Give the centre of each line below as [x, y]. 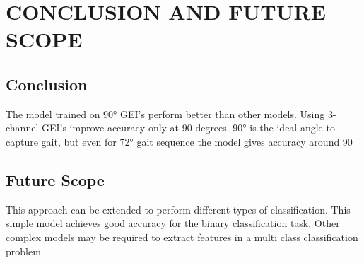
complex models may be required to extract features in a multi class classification [182, 236]
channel [22, 128]
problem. [25, 251]
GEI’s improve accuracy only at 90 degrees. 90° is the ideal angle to [188, 128]
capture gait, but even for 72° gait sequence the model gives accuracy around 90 [179, 141]
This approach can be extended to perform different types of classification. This [178, 209]
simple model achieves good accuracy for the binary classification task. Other [173, 223]
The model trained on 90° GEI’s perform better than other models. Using [165, 113]
